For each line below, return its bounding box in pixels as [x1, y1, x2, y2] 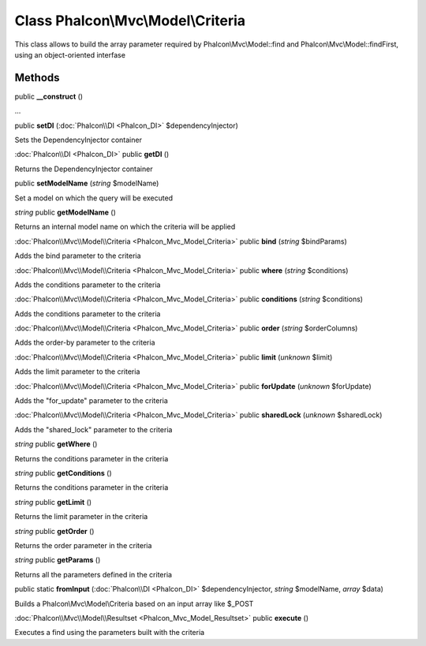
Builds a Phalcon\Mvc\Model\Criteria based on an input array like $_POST [14, 599, 254, 608]
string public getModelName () [14, 207, 116, 217]
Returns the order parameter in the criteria [14, 540, 152, 550]
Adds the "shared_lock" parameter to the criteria [14, 424, 173, 434]
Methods [14, 71, 60, 84]
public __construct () [14, 91, 83, 101]
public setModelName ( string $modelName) [14, 178, 159, 189]
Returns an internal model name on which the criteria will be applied [14, 222, 236, 232]
